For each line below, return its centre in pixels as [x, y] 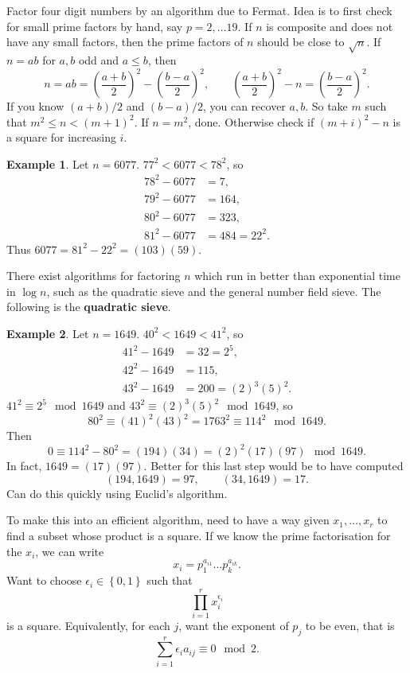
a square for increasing [61, 137]
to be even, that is [350, 625]
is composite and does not [330, 26]
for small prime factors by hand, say [95, 26]
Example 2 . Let [48, 333]
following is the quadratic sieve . [89, 307]
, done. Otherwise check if [251, 121]
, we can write [70, 551]
